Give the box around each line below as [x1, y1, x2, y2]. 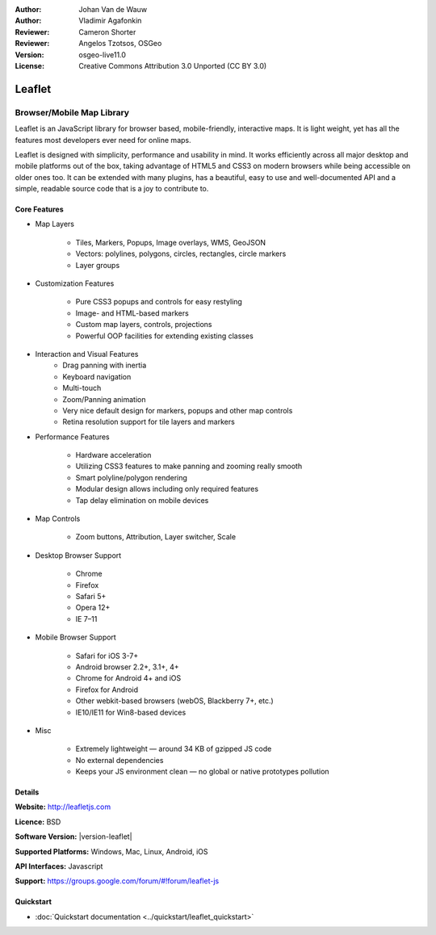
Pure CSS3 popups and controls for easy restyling [75, 297, 242, 307]
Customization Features [35, 279, 115, 288]
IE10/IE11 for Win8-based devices [75, 707, 187, 717]
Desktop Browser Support [35, 550, 122, 560]
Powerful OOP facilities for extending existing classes [75, 331, 254, 341]
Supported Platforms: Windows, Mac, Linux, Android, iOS [15, 846, 209, 856]
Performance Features [35, 432, 110, 442]
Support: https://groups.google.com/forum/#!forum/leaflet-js [15, 876, 220, 886]
